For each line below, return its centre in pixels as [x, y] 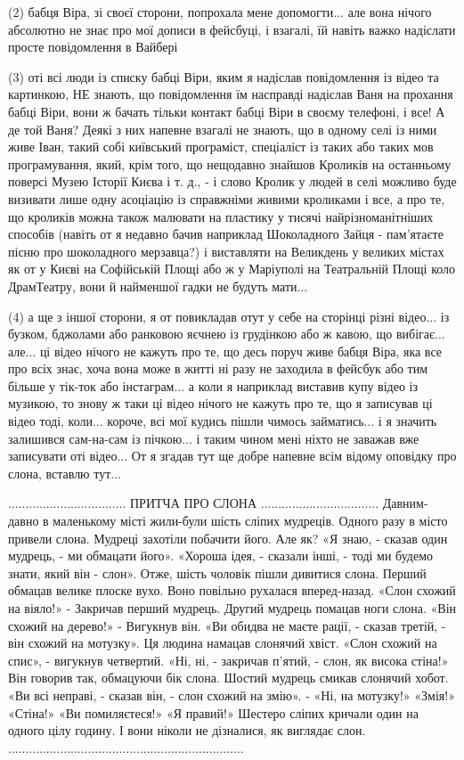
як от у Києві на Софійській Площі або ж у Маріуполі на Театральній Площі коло [232, 269]
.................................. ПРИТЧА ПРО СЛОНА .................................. [194, 503]
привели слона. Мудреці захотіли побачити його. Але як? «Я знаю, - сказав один [228, 538]
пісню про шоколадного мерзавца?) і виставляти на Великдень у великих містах [226, 251]
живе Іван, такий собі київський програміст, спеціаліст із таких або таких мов [221, 147]
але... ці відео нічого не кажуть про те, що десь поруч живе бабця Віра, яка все [225, 351]
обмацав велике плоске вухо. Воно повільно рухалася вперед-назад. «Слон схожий [232, 590]
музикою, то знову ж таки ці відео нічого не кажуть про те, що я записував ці [220, 403]
